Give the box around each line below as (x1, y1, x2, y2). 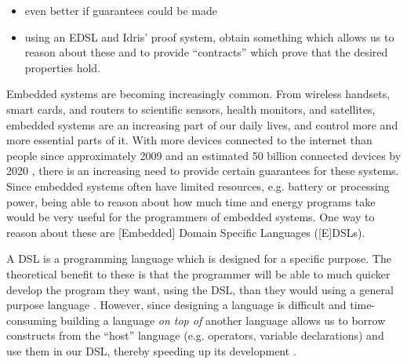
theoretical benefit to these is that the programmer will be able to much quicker (6, 265, 391, 282)
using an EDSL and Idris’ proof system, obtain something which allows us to (24, 28, 394, 45)
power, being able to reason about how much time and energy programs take (6, 193, 376, 209)
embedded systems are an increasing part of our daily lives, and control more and (6, 116, 398, 133)
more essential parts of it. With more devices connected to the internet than (6, 132, 372, 148)
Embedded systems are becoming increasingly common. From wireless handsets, (6, 86, 391, 102)
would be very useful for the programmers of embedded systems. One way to (6, 209, 375, 225)
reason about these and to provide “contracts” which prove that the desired (24, 44, 388, 60)
